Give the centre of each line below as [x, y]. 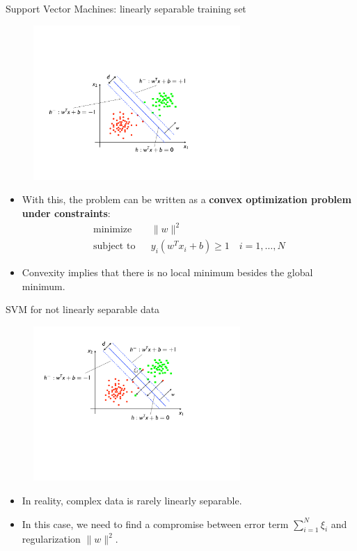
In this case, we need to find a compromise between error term [155, 524]
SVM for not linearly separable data [83, 309]
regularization [51, 539]
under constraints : [66, 213]
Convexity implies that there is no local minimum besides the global [167, 272]
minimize [113, 230]
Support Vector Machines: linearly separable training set [126, 8]
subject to [114, 247]
